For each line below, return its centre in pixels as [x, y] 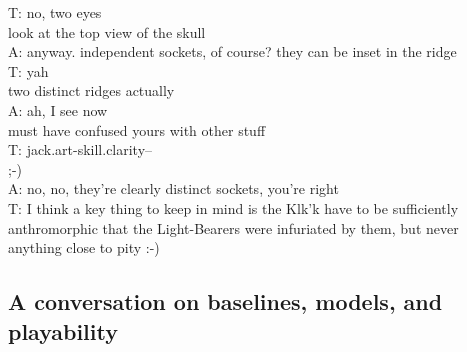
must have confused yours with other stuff [137, 129]
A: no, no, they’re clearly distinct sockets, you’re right [173, 188]
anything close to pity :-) [84, 247]
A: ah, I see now [58, 109]
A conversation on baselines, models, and [225, 301]
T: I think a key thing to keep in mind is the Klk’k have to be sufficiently [233, 207]
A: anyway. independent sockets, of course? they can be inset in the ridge [232, 51]
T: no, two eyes [55, 12]
